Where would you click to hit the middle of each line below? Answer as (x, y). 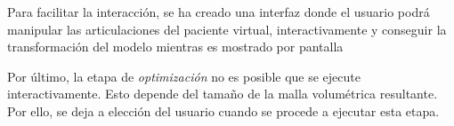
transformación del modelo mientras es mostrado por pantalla (175, 47)
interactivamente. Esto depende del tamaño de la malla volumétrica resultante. (223, 94)
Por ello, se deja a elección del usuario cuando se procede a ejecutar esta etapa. (223, 110)
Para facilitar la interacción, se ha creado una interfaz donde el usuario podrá (219, 12)
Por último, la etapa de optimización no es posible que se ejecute (184, 76)
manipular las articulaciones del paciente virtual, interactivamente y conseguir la (227, 29)
